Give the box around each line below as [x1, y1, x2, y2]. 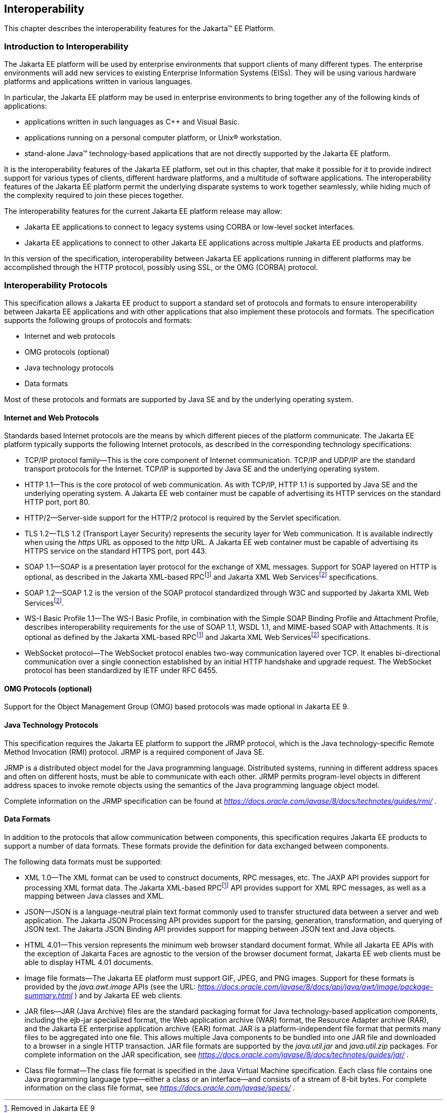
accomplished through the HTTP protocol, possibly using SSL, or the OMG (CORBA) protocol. [4, 263, 318, 272]
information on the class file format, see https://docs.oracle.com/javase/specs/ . [24, 1083, 295, 1093]
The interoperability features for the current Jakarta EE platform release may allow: [4, 207, 283, 216]
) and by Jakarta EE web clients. [74, 991, 182, 1000]
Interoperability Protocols [4, 280, 108, 290]
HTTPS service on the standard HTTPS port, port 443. [24, 547, 207, 556]
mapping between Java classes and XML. [24, 892, 165, 901]
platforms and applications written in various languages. [4, 77, 192, 86]
